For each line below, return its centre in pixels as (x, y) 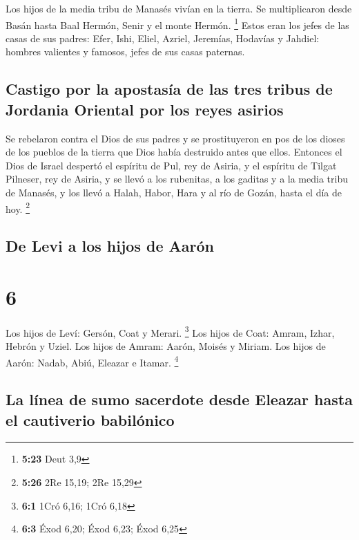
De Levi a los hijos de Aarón (110, 246)
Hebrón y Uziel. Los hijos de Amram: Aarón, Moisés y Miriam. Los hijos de (166, 346)
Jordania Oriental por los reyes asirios (145, 109)
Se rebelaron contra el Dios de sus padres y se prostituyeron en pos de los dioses (175, 138)
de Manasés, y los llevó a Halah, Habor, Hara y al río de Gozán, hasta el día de (174, 192)
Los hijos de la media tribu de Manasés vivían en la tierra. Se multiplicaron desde (179, 8)
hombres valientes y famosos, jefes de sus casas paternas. (125, 52)
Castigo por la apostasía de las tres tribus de (169, 89)
